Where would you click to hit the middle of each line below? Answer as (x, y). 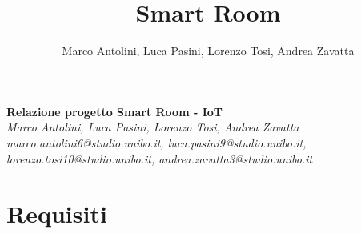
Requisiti (57, 214)
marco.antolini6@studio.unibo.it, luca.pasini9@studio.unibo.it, (156, 142)
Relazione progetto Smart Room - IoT (115, 111)
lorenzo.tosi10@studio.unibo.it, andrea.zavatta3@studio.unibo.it (160, 158)
